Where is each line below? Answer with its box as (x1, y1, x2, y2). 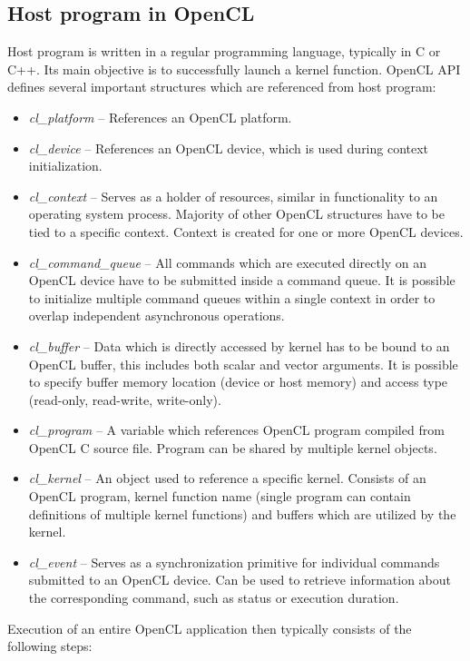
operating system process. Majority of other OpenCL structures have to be (28, 204, 446, 223)
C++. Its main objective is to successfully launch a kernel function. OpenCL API (7, 59, 461, 78)
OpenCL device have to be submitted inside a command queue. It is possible (28, 271, 455, 290)
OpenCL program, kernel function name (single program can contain (28, 487, 411, 506)
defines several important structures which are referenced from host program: (7, 77, 436, 96)
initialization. (28, 156, 103, 175)
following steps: (7, 636, 93, 656)
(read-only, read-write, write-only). (28, 390, 221, 409)
